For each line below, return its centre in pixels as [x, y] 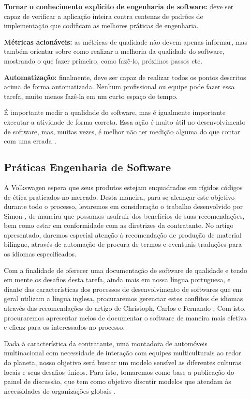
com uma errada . [30, 141]
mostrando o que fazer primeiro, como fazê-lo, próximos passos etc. [103, 60]
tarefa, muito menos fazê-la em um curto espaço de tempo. [91, 96]
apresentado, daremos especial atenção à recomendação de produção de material [123, 234]
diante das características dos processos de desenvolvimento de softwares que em [123, 289]
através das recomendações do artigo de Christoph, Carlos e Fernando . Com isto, [125, 308]
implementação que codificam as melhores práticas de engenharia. [101, 25]
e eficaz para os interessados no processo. [65, 327]
